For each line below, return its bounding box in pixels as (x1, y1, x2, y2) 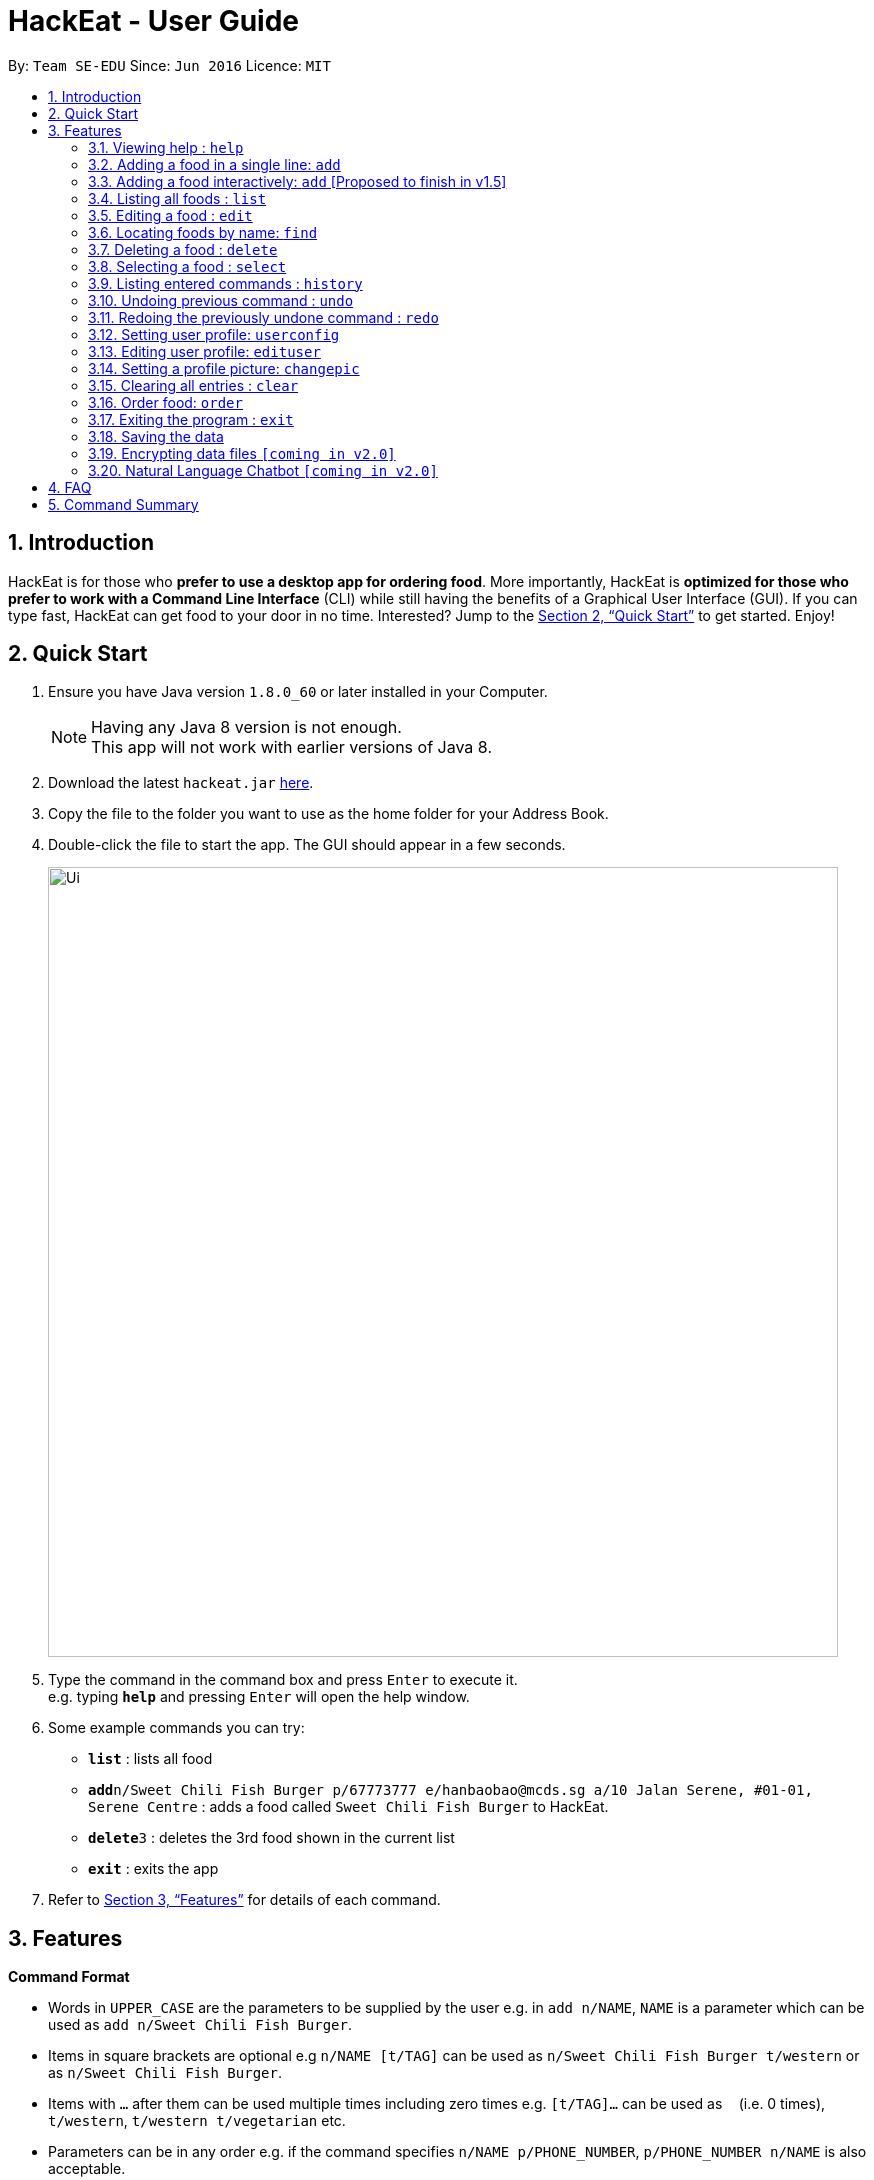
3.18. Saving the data (88, 427, 224, 445)
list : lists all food (88, 1750, 213, 1768)
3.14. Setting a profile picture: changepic (88, 359, 360, 377)
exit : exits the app (88, 1860, 219, 1878)
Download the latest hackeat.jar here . (48, 774, 314, 792)
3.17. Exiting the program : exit (88, 410, 294, 428)
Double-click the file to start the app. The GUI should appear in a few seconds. (48, 836, 566, 854)
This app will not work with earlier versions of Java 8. (91, 737, 492, 758)
